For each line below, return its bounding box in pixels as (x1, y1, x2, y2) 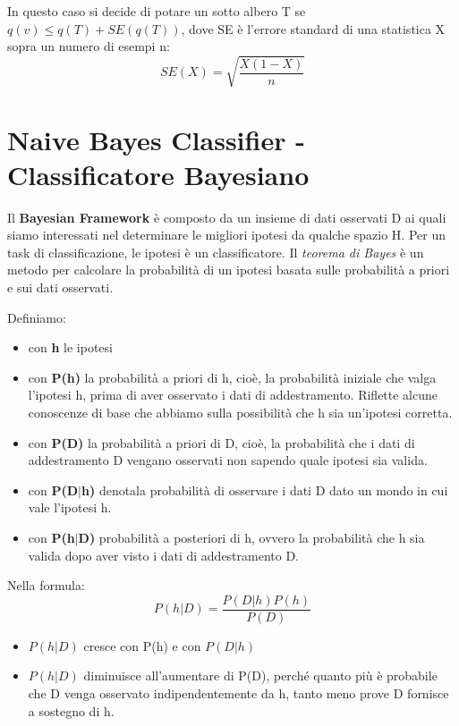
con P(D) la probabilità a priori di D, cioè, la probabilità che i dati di (28, 433, 415, 452)
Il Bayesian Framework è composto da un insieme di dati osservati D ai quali (7, 207, 446, 226)
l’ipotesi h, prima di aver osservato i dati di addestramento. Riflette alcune (28, 385, 438, 404)
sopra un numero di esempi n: (7, 37, 170, 55)
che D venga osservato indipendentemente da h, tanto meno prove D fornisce (28, 683, 449, 702)
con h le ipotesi (28, 338, 113, 357)
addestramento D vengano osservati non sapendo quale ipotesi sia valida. (28, 451, 428, 469)
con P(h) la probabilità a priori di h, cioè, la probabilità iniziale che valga (28, 367, 437, 386)
